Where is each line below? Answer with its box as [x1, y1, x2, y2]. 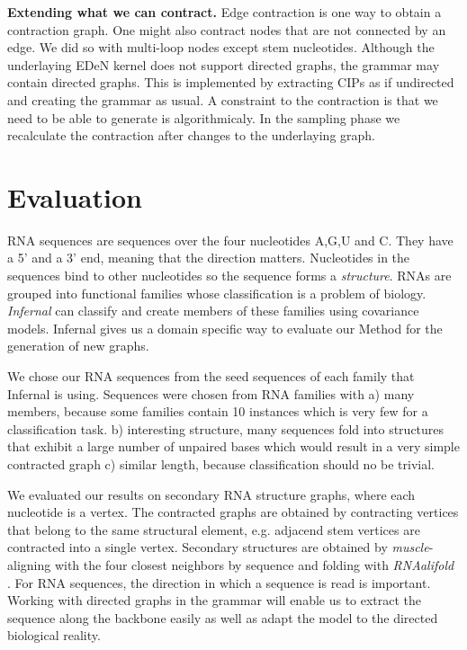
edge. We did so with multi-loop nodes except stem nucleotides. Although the [7, 38, 435, 57]
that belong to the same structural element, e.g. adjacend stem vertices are [7, 520, 420, 539]
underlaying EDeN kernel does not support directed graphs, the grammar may [7, 55, 440, 74]
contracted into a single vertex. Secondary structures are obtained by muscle [7, 538, 429, 557]
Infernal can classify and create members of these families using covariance [7, 301, 419, 320]
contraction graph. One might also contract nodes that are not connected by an [7, 20, 446, 39]
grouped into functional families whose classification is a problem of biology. [7, 283, 427, 302]
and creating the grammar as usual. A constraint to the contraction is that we [7, 90, 438, 109]
